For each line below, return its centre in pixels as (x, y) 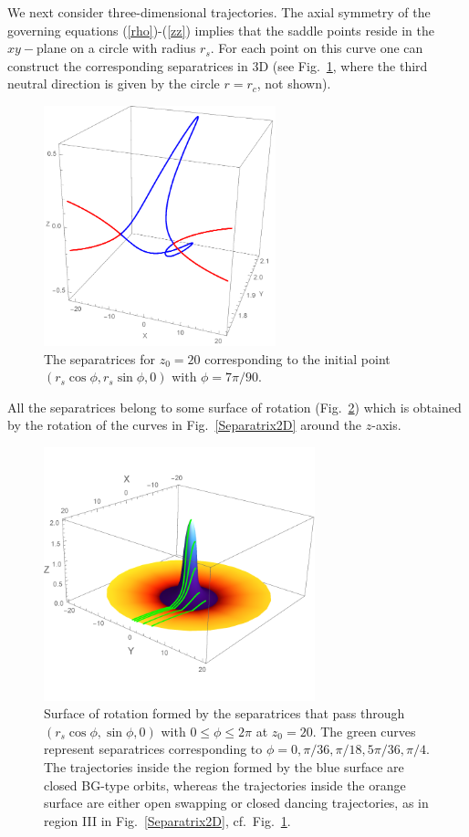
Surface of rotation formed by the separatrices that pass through (224, 713)
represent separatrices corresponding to (153, 749)
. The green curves (364, 731)
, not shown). (294, 84)
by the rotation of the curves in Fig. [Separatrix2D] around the (185, 425)
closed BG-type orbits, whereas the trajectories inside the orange (225, 785)
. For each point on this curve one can (317, 48)
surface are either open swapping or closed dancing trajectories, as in (236, 803)
